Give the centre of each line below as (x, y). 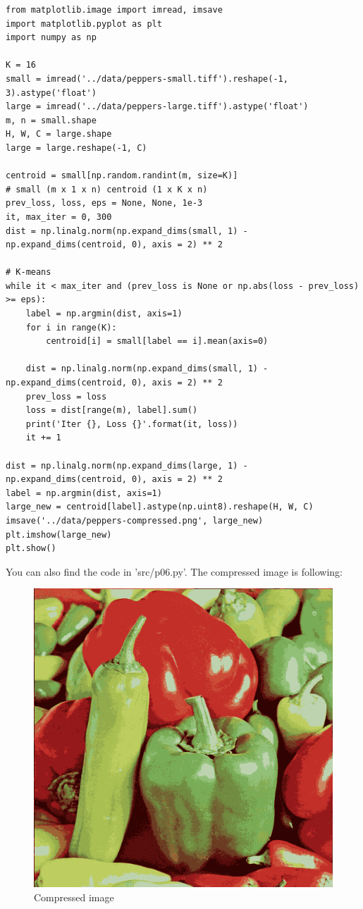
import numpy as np (51, 38)
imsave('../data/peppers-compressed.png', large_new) (135, 520)
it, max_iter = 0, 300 (59, 217)
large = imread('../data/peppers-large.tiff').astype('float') (157, 107)
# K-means (29, 272)
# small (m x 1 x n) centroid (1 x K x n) (107, 189)
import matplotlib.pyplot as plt (84, 24)
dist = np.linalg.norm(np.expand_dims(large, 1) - (127, 465)
